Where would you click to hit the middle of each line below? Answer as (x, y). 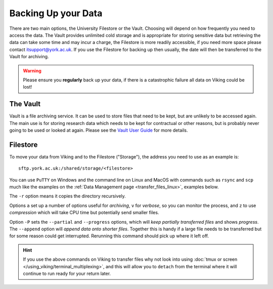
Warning (32, 70)
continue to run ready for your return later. (67, 273)
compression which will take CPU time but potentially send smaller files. (84, 213)
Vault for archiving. (29, 57)
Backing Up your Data (56, 13)
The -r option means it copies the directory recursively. (67, 196)
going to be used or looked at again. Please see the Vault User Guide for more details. (99, 130)
